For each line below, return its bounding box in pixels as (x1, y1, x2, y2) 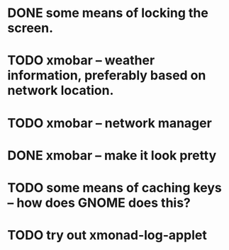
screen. (7, 20, 54, 36)
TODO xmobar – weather (7, 52, 155, 69)
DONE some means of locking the (7, 5, 209, 21)
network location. (7, 83, 114, 98)
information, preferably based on (7, 67, 206, 84)
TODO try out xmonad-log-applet (7, 227, 207, 244)
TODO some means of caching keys (7, 179, 222, 195)
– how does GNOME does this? (7, 195, 191, 210)
